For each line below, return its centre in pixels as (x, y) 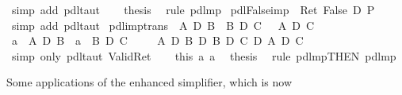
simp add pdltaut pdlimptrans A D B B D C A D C (163, 25)
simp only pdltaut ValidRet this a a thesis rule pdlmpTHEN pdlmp (204, 55)
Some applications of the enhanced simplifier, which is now (149, 82)
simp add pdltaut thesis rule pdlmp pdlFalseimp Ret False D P (193, 9)
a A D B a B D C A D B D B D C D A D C (157, 40)
